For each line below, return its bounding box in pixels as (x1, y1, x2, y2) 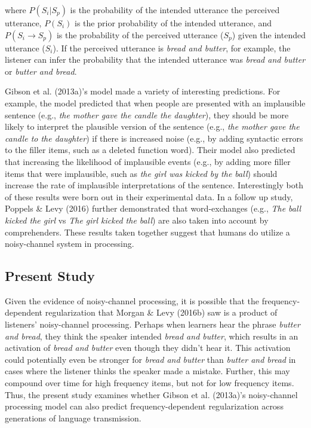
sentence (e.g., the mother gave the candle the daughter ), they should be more (5, 108, 289, 121)
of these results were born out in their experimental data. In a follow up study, (5, 190, 293, 203)
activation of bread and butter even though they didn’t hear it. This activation (5, 341, 291, 354)
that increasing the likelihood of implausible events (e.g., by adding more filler (5, 155, 291, 167)
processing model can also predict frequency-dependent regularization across (5, 400, 284, 412)
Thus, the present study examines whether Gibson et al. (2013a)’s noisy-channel (5, 388, 298, 401)
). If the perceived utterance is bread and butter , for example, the (53, 41, 291, 54)
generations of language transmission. (5, 411, 141, 424)
